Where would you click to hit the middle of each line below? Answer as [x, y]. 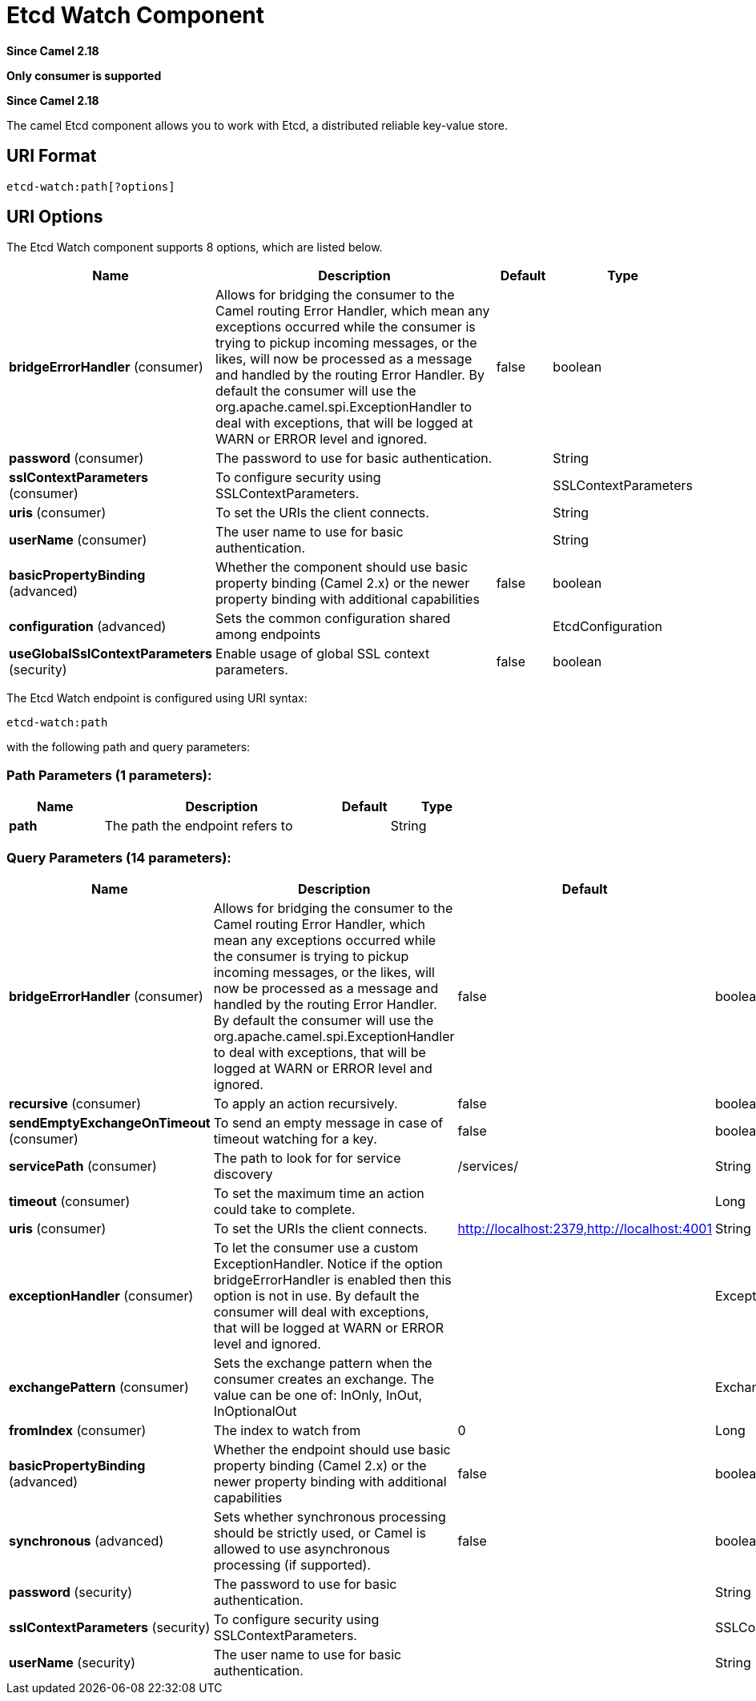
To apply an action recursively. [306, 1103]
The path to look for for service [307, 1158]
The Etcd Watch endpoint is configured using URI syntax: [157, 698]
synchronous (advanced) [86, 1540]
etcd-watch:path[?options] [91, 186]
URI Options [55, 217]
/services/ [488, 1166]
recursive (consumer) [75, 1103]
